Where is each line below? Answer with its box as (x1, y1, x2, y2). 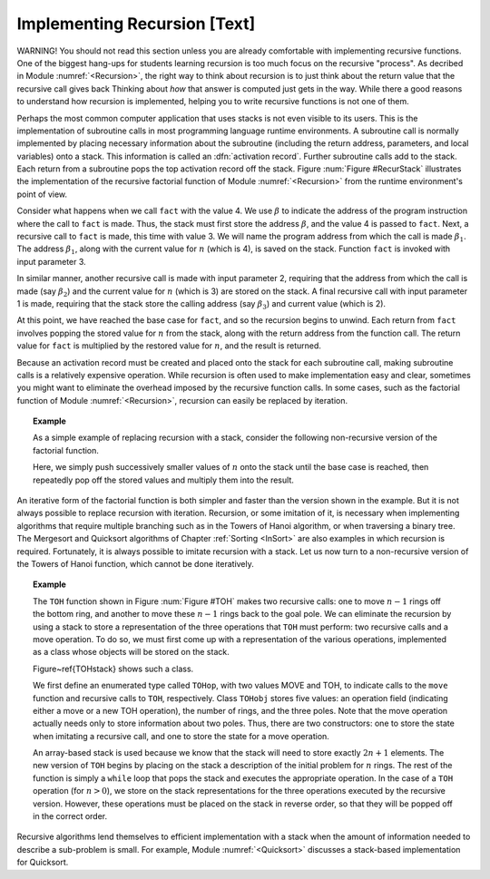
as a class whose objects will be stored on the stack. (33, 647, 230, 658)
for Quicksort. (16, 857, 69, 868)
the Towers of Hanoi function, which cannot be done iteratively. (16, 559, 254, 569)
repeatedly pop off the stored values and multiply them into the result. (33, 474, 294, 485)
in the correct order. (33, 811, 108, 822)
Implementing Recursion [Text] (16, 14, 256, 34)
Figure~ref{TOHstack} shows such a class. (33, 663, 194, 674)
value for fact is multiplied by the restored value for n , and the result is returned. (16, 340, 322, 351)
